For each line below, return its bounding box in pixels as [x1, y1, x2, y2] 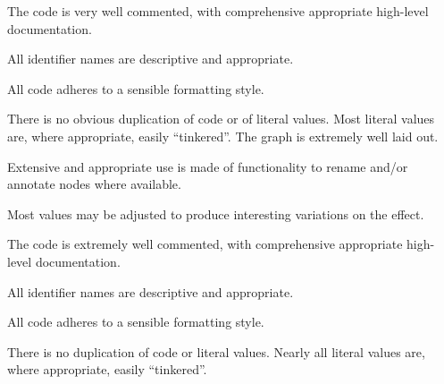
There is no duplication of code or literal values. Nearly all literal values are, [7, 342, 425, 361]
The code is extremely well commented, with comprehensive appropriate [7, 235, 403, 253]
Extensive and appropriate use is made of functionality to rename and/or [7, 157, 408, 175]
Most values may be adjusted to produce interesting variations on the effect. [7, 204, 424, 223]
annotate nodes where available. [7, 175, 181, 193]
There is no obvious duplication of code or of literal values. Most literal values [7, 109, 435, 128]
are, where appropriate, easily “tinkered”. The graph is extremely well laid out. [7, 126, 439, 145]
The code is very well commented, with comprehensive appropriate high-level [7, 2, 429, 20]
